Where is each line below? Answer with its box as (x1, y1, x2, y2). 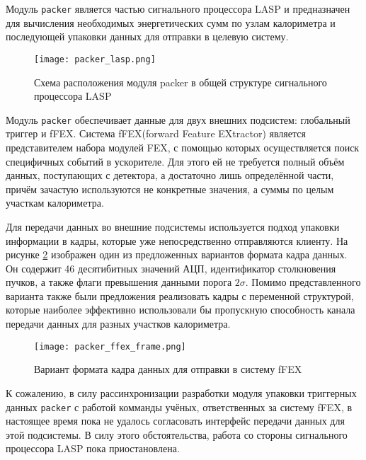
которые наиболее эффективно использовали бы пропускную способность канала (6, 302, 355, 317)
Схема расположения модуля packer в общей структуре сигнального (34, 74, 327, 89)
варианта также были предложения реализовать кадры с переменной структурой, (6, 288, 354, 303)
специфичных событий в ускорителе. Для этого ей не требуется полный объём (6, 154, 345, 168)
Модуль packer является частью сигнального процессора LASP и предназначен (6, 1, 350, 16)
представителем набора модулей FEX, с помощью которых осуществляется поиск (6, 139, 360, 154)
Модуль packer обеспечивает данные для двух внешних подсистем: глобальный (6, 112, 350, 127)
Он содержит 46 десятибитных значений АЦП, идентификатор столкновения (6, 260, 336, 275)
